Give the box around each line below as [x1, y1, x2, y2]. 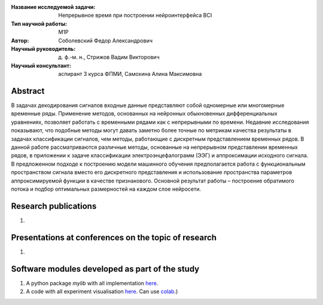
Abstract [11, 86, 45, 96]
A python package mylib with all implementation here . [26, 279, 159, 286]
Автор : [11, 36, 29, 44]
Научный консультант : [11, 62, 72, 69]
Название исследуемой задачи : [11, 4, 96, 10]
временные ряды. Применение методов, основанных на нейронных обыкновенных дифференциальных [11, 110, 278, 117]
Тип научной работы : [11, 20, 68, 27]
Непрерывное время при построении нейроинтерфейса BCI [58, 12, 212, 19]
